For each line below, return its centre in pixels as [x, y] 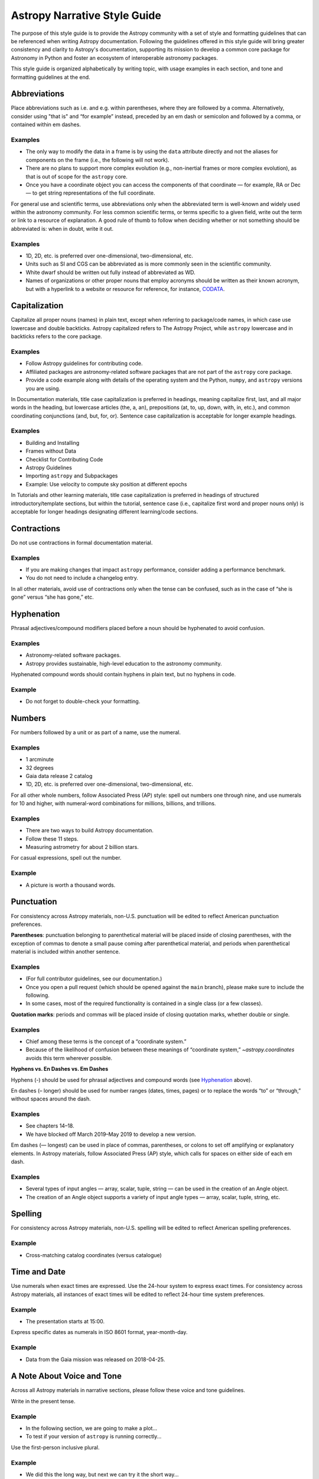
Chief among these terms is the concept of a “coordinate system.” [106, 1041]
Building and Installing [53, 443]
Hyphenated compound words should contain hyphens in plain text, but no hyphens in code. [123, 674]
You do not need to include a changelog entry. [82, 578]
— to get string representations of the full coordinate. [91, 193]
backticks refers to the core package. [57, 337]
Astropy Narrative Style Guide [86, 15]
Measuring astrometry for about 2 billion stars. [82, 847]
